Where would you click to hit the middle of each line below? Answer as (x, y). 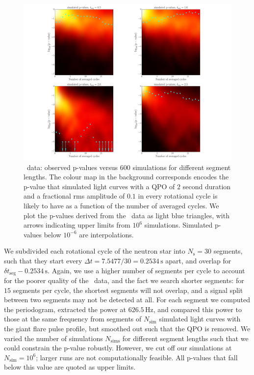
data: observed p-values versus (72, 167)
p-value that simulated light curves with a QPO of (99, 186)
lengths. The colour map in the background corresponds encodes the (126, 177)
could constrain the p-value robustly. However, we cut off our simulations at (118, 348)
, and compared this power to (197, 309)
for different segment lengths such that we (185, 338)
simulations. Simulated (178, 225)
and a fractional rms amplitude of (74, 196)
